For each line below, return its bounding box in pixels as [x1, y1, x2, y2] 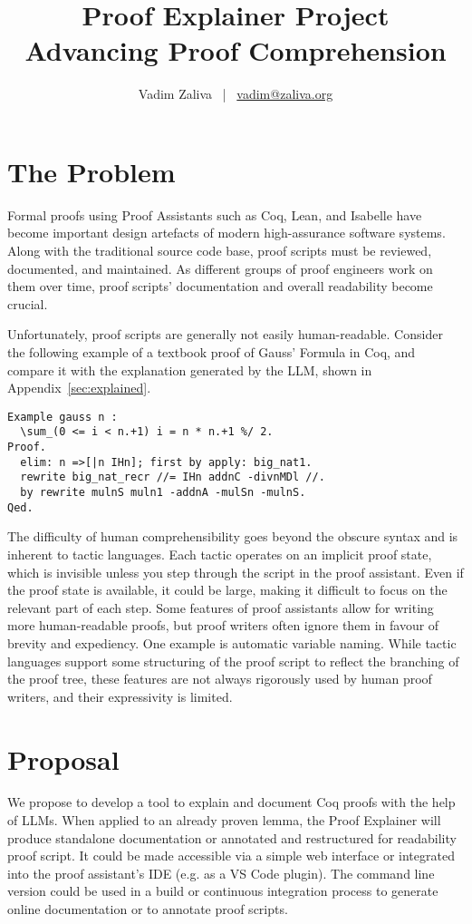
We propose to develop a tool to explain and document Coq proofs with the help [7, 793, 456, 812]
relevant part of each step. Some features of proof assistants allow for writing [7, 598, 434, 617]
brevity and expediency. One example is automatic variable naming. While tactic [7, 633, 457, 652]
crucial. [7, 294, 48, 313]
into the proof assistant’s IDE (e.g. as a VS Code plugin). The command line [7, 863, 435, 882]
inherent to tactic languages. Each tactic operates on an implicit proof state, [7, 544, 432, 563]
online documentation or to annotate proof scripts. [7, 900, 288, 918]
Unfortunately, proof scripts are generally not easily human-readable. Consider [7, 325, 443, 344]
